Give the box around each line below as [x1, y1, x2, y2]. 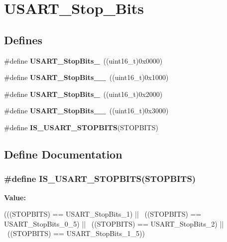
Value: [4, 192, 26, 202]
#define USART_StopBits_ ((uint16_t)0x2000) [4, 88, 163, 99]
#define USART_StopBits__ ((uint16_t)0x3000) [4, 105, 169, 116]
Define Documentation [4, 146, 122, 161]
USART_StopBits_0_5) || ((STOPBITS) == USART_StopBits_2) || [4, 218, 224, 229]
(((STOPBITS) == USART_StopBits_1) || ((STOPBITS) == [4, 209, 202, 219]
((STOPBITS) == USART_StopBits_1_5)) [7, 228, 145, 239]
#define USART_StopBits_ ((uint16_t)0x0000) [4, 55, 163, 66]
